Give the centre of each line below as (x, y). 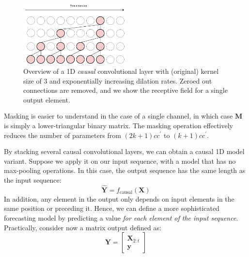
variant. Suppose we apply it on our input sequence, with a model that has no (120, 161)
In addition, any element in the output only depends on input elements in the (119, 198)
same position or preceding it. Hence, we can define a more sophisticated (112, 208)
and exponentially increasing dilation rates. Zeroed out (131, 80)
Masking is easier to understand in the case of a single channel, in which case (118, 116)
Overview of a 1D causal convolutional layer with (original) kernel (121, 71)
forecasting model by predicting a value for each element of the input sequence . (121, 217)
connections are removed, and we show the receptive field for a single (125, 90)
